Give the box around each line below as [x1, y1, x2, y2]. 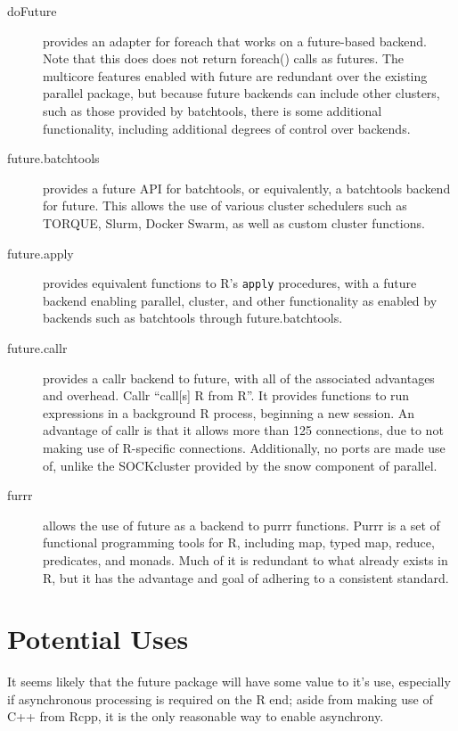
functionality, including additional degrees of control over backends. [43, 119, 411, 137]
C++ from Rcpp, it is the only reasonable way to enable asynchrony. [7, 707, 384, 726]
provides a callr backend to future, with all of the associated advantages [43, 368, 435, 387]
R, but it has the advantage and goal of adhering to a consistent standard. [43, 568, 449, 587]
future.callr [7, 338, 68, 357]
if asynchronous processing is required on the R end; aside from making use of [7, 689, 433, 708]
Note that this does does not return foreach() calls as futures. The [43, 49, 405, 68]
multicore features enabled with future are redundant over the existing [43, 66, 428, 85]
